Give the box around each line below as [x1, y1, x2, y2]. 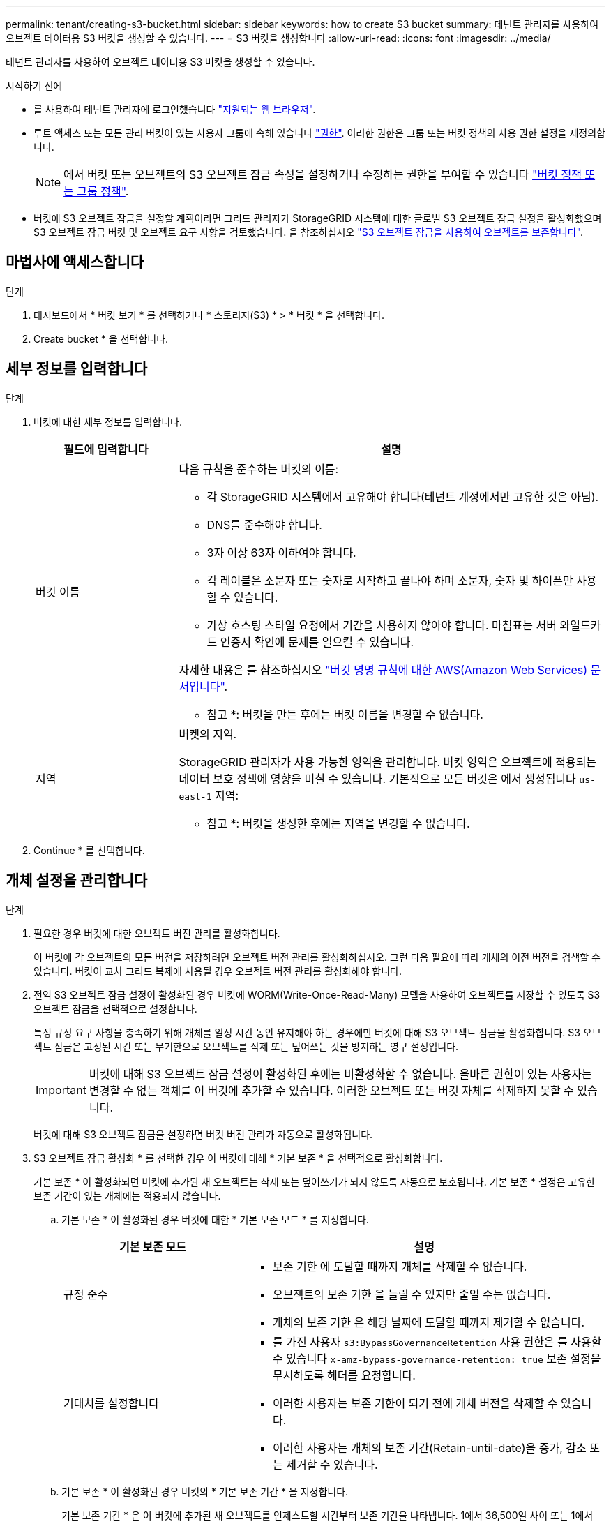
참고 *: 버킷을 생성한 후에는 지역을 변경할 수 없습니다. [206, 816, 470, 830]
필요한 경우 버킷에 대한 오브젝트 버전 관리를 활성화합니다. [33, 927, 280, 939]
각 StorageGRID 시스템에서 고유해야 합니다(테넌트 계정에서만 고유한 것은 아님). [206, 489, 599, 504]
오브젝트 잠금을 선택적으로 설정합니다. [33, 1002, 197, 1015]
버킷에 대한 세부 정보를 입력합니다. [33, 415, 182, 428]
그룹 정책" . [77, 184, 129, 198]
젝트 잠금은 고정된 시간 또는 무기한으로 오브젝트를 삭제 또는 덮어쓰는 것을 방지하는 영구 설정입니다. [33, 1040, 459, 1052]
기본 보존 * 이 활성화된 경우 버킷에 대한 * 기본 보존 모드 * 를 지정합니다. [61, 1213, 369, 1225]
